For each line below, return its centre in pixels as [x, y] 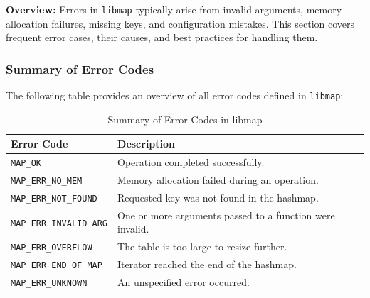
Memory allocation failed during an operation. [218, 180]
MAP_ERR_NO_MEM [47, 181]
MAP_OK [26, 164]
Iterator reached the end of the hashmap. [207, 264]
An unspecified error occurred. [184, 282]
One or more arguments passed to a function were [226, 215]
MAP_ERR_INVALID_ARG [59, 223]
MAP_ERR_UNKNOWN [49, 283]
